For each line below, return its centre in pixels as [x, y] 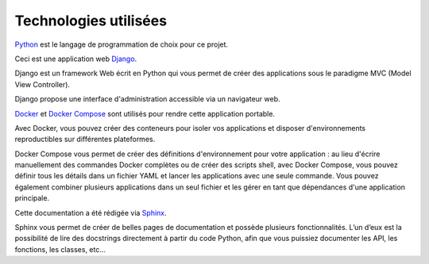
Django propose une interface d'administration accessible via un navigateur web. [148, 99]
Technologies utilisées [91, 21]
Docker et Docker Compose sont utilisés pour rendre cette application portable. [145, 113]
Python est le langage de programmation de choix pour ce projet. [122, 44]
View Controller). [43, 84]
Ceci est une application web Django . [76, 59]
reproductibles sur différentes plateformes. [85, 140]
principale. [32, 198]
